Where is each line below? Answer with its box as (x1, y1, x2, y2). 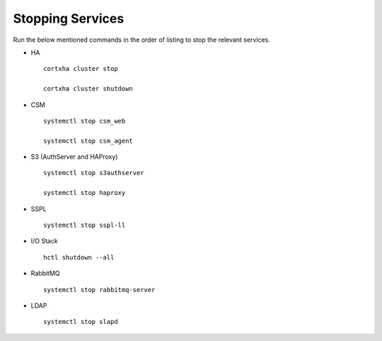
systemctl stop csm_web (43, 117, 126, 125)
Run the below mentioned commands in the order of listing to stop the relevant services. (13, 35, 270, 44)
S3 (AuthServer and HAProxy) (30, 152, 118, 161)
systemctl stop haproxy (43, 189, 126, 197)
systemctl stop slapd (43, 318, 118, 326)
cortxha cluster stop (43, 65, 118, 73)
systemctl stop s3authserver (43, 169, 144, 177)
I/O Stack (30, 237, 58, 245)
